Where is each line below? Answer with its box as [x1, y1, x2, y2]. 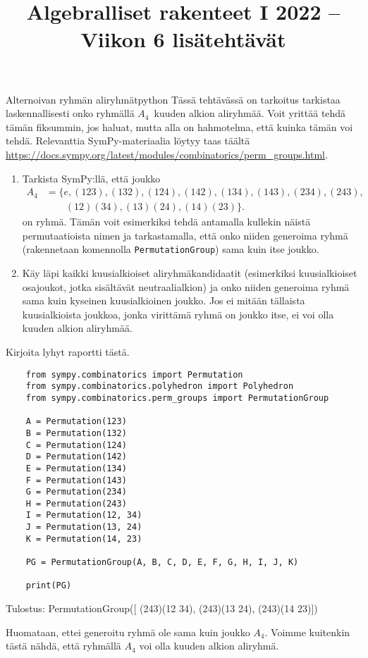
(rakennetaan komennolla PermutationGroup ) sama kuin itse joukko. [22, 242, 319, 256]
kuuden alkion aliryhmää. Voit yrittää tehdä [154, 106, 346, 120]
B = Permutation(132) [25, 428, 127, 438]
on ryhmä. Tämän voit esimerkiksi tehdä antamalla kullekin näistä [22, 214, 311, 229]
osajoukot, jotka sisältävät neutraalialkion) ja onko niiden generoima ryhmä [22, 279, 350, 294]
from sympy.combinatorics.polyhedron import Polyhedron [25, 381, 294, 392]
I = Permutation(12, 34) [25, 510, 142, 521]
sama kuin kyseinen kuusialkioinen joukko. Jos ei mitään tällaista [22, 293, 305, 308]
